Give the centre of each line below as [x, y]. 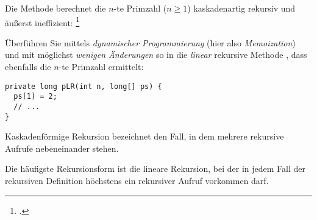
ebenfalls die [28, 67]
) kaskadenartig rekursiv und [241, 8]
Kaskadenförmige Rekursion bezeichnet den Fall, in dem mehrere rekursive [144, 136]
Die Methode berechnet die [55, 8]
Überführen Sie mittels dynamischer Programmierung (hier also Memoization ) [150, 42]
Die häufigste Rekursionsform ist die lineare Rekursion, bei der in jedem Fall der [155, 169]
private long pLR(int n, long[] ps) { [84, 86]
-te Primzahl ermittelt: [101, 67]
